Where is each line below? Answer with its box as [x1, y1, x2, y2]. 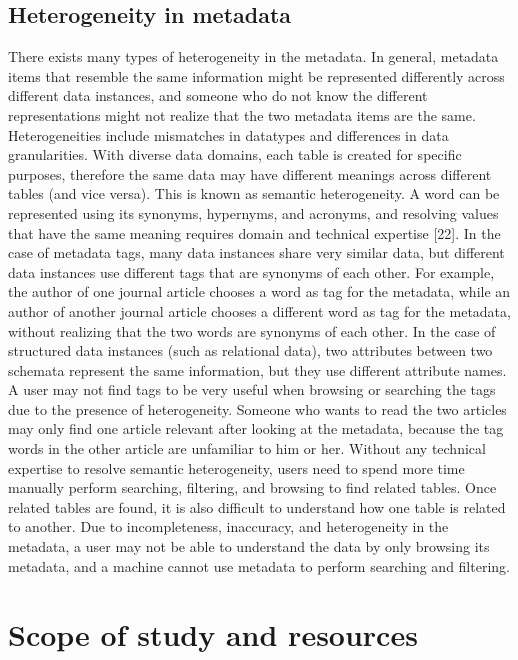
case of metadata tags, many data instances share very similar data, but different [8, 242, 505, 263]
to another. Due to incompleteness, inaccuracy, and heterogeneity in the [8, 516, 449, 537]
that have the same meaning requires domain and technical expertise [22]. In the [8, 222, 501, 243]
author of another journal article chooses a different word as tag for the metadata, [8, 300, 511, 321]
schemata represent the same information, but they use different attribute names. [8, 359, 507, 380]
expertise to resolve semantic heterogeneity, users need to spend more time [8, 457, 465, 478]
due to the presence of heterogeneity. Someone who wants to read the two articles [8, 398, 507, 419]
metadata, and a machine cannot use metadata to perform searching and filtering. [8, 555, 510, 576]
